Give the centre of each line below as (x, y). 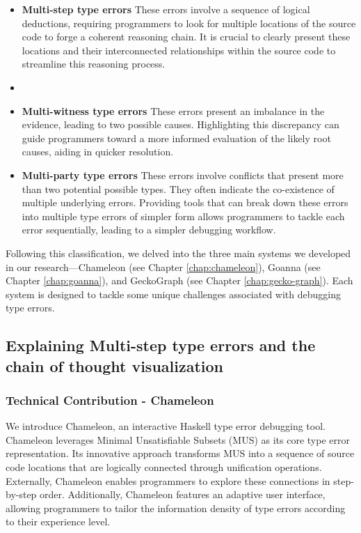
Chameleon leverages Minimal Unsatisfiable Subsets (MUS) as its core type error (178, 439)
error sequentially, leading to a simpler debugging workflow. (149, 230)
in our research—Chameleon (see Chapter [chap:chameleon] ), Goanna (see (163, 266)
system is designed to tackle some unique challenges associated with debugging (174, 294)
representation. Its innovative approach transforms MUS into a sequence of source (180, 453)
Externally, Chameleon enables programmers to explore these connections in (168, 480)
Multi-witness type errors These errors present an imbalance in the (173, 110)
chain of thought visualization (115, 365)
